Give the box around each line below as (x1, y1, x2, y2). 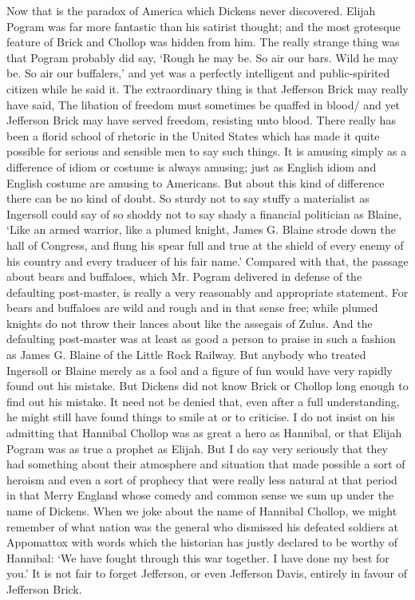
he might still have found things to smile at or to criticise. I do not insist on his (6, 409, 395, 425)
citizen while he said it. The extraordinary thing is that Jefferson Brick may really (6, 80, 409, 97)
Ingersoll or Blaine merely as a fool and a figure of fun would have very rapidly (6, 361, 393, 378)
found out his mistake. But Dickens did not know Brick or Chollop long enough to (6, 377, 409, 394)
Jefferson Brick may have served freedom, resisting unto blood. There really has (6, 112, 396, 128)
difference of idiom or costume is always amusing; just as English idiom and (6, 158, 377, 175)
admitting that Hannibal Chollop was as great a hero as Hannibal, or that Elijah (6, 424, 402, 441)
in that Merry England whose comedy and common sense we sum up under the (6, 487, 394, 503)
